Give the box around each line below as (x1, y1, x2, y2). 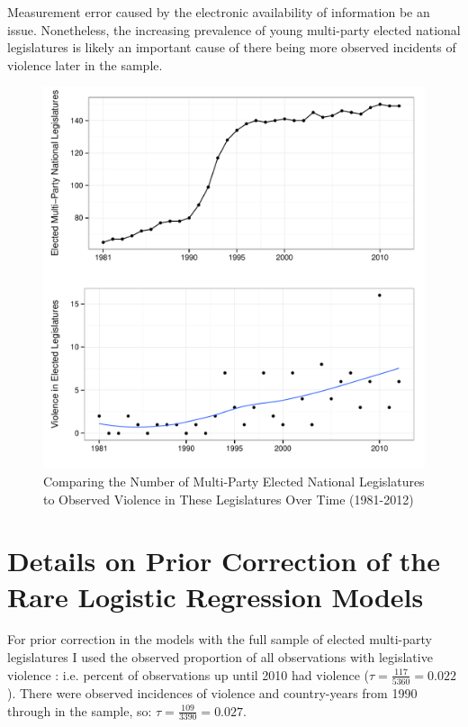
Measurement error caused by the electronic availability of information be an (7, 3, 430, 21)
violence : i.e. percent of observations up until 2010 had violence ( (7, 665, 369, 684)
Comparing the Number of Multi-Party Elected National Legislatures (43, 471, 425, 490)
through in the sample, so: (7, 701, 152, 720)
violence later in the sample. (7, 55, 163, 74)
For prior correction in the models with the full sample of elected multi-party (7, 630, 432, 649)
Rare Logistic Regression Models (7, 577, 424, 614)
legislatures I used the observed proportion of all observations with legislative (7, 648, 433, 667)
